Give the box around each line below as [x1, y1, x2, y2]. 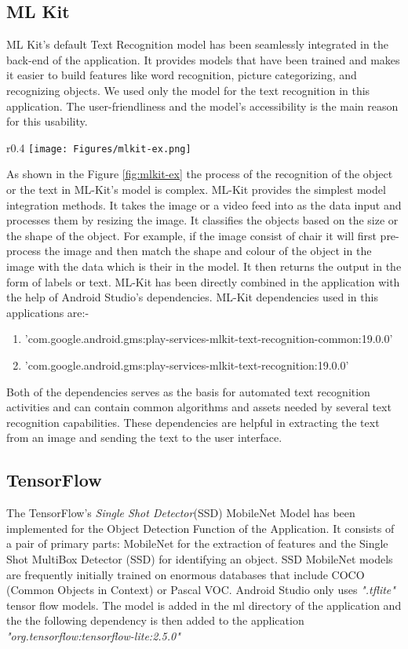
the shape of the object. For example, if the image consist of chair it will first [6, 227, 377, 243]
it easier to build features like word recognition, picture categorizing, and [6, 67, 357, 83]
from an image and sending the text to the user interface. [6, 429, 282, 446]
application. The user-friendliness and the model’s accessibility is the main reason [6, 97, 399, 114]
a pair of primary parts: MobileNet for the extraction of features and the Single [6, 535, 388, 552]
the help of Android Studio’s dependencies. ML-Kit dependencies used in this [6, 289, 378, 305]
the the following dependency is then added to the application [6, 612, 304, 629]
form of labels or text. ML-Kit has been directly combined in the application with [6, 273, 400, 290]
